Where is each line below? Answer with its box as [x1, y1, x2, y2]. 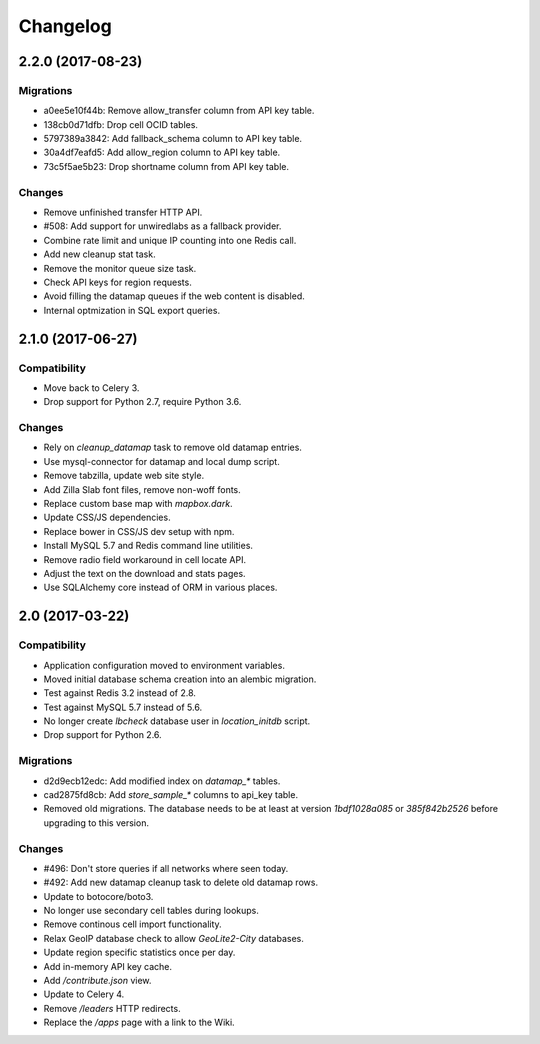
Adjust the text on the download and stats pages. [43, 567, 246, 579]
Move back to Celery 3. [43, 381, 140, 394]
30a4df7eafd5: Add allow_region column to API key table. [43, 146, 281, 159]
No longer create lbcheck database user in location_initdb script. [43, 715, 311, 727]
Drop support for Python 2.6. [43, 729, 162, 741]
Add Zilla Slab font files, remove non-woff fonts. [43, 483, 242, 495]
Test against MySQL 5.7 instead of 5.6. [43, 701, 203, 713]
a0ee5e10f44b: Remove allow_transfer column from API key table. [43, 105, 315, 117]
